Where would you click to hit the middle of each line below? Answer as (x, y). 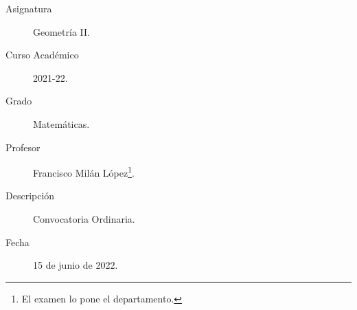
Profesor (23, 147)
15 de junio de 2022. (76, 265)
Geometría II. (61, 31)
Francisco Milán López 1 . (84, 171)
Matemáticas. (61, 123)
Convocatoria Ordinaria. (84, 219)
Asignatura (29, 8)
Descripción (30, 196)
